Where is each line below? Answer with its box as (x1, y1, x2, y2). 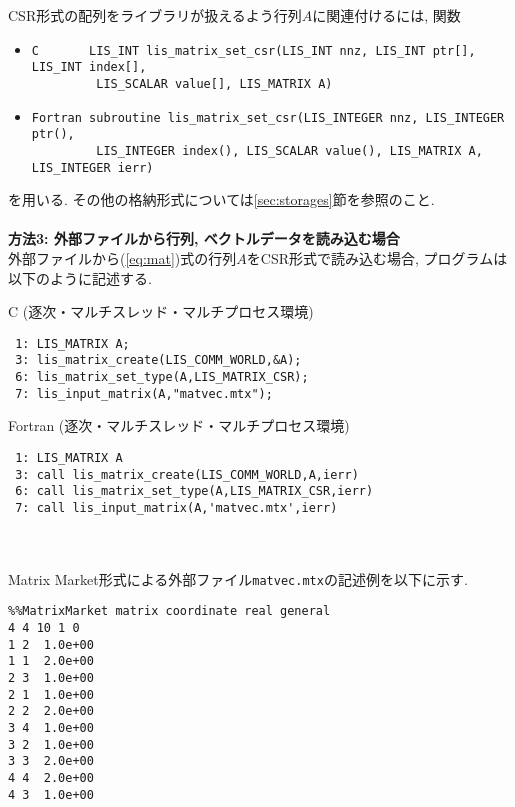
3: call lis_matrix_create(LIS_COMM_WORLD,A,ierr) (15, 467, 359, 482)
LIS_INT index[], (31, 60, 147, 75)
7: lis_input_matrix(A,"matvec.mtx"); (15, 386, 273, 401)
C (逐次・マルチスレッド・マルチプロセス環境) (8, 301, 314, 322)
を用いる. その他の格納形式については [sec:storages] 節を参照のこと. (8, 189, 435, 210)
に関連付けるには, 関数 (312, 5, 461, 25)
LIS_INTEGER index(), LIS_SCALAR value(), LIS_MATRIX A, (96, 143, 483, 158)
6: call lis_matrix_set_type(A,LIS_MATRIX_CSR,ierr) (15, 484, 374, 499)
